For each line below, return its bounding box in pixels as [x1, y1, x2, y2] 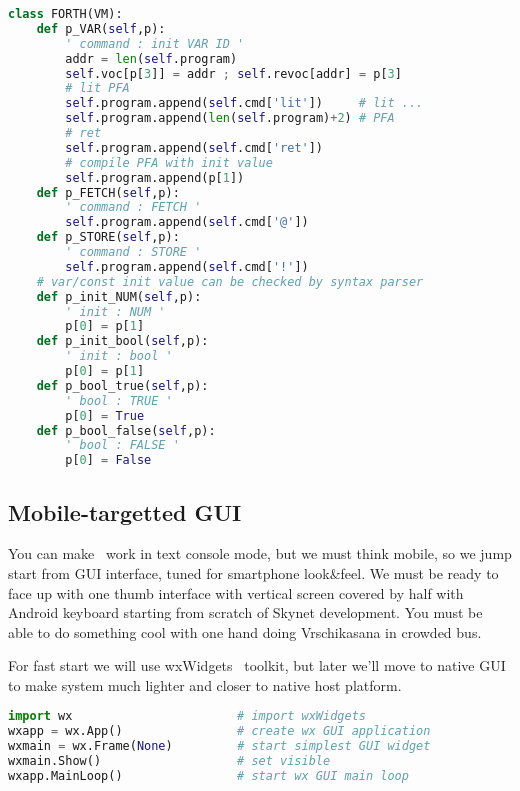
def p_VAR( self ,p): [36, 21, 166, 36]
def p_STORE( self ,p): [36, 230, 180, 245]
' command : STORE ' [65, 245, 202, 259]
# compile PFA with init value [65, 155, 273, 170]
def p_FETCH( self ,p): [36, 185, 180, 200]
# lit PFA [65, 81, 130, 96]
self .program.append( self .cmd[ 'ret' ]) [65, 140, 324, 155]
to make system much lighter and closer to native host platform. [8, 674, 402, 695]
